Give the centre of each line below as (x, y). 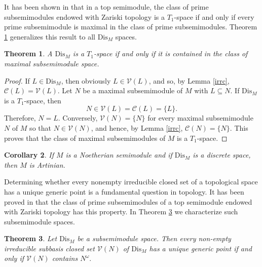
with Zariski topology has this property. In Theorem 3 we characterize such (121, 212)
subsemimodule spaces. (40, 221)
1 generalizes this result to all (50, 36)
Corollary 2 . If (29, 155)
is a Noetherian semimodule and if (119, 155)
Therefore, (20, 118)
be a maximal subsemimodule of (133, 90)
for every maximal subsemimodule (200, 118)
